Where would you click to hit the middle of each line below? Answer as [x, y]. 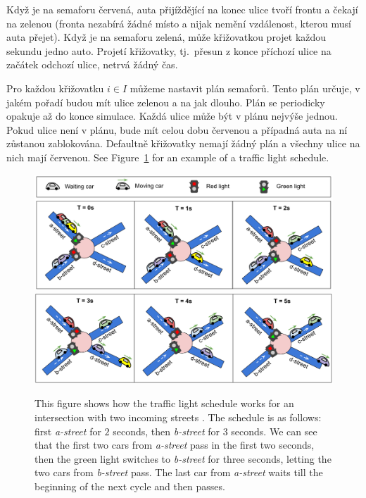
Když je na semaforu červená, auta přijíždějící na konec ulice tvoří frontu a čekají [182, 9]
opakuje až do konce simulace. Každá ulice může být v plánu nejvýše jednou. [172, 116]
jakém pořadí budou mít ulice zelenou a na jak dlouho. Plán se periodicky [166, 102]
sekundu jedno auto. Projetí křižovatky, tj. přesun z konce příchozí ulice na [169, 50]
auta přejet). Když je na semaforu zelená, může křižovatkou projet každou [166, 37]
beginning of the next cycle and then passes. [130, 486]
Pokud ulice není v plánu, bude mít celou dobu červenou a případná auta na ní [177, 129]
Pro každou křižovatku [55, 88]
